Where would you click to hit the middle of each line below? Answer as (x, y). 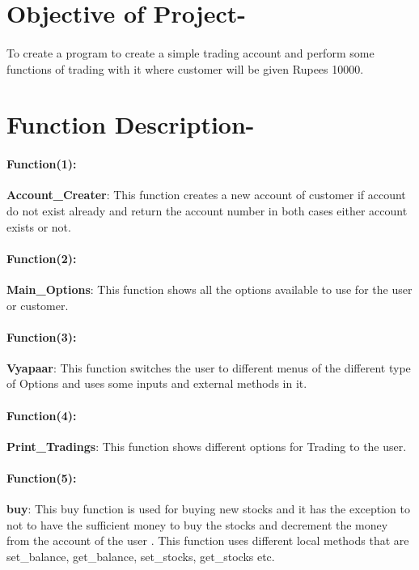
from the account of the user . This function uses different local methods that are (208, 540)
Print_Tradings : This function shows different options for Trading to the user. (207, 446)
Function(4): (42, 415)
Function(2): (42, 258)
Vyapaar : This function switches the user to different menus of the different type (209, 367)
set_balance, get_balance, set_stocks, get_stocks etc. (141, 557)
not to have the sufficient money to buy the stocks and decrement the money (197, 524)
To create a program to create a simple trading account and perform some (190, 52)
